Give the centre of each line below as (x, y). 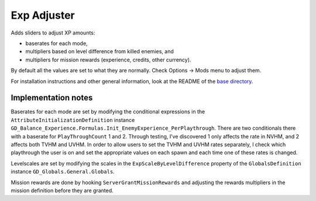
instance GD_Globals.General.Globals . (63, 172)
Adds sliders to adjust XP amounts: (53, 33)
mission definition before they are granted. (62, 190)
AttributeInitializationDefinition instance (73, 120)
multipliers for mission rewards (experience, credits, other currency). (108, 60)
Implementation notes (52, 98)
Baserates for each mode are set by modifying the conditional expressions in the (108, 112)
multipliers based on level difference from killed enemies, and (99, 51)
